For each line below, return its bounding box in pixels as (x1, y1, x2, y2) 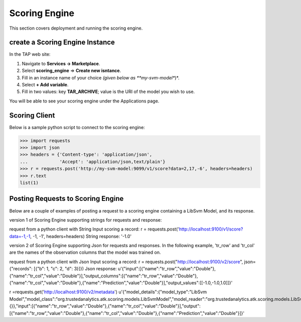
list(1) (20, 180, 39, 186)
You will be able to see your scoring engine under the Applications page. (9, 98, 160, 104)
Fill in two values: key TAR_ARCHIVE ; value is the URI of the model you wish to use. (22, 88, 195, 95)
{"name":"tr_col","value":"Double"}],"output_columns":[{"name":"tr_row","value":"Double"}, (9, 273, 198, 279)
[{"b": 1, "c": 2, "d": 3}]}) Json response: (33, 266, 117, 272)
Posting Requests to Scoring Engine (9, 194, 124, 203)
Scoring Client (9, 111, 55, 120)
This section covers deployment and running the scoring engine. (9, 25, 143, 31)
